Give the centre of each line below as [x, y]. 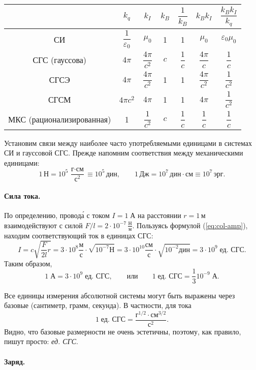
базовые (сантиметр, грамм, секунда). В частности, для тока [98, 305]
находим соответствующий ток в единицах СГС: [79, 235]
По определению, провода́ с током [57, 215]
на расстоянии [159, 215]
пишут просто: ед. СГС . [41, 341]
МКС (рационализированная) [60, 119]
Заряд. [15, 361]
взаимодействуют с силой [43, 225]
